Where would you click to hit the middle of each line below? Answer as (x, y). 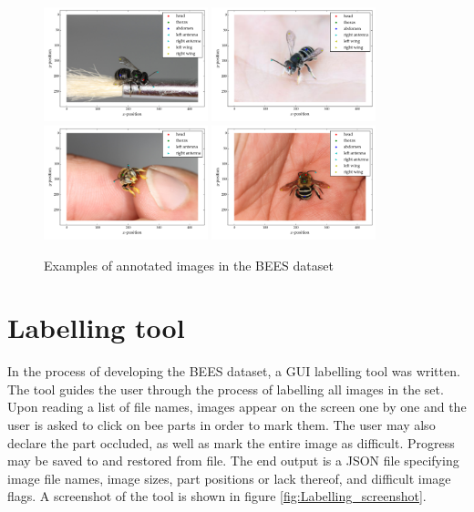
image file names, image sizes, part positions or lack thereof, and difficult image (229, 478)
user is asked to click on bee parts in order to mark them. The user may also (222, 425)
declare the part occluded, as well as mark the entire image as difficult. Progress (231, 442)
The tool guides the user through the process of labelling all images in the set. (226, 389)
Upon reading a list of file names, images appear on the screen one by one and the (237, 407)
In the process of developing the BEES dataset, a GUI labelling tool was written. (234, 371)
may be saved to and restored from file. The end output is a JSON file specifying (233, 461)
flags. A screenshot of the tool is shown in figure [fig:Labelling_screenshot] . (217, 496)
